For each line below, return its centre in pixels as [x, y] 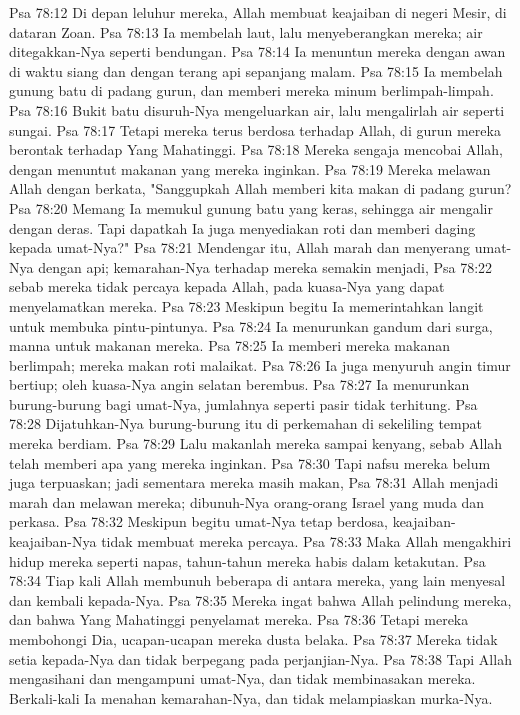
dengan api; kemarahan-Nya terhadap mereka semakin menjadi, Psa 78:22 [265, 266]
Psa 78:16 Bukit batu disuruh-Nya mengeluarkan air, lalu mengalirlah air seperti [257, 109]
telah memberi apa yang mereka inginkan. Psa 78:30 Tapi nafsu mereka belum [250, 462]
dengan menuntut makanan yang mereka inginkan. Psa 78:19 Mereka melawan [250, 168]
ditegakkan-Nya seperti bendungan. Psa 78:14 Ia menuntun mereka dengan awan [257, 51]
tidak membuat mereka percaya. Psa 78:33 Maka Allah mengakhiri [306, 541]
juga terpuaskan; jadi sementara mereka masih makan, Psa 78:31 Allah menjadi [254, 482]
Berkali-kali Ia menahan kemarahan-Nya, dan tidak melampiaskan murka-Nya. [251, 697]
